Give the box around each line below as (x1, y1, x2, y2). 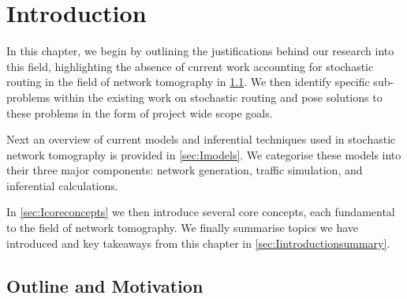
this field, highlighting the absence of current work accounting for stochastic (6, 58, 374, 74)
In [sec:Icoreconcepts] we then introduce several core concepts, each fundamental (6, 204, 395, 220)
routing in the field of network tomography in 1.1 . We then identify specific (6, 73, 370, 90)
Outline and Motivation (6, 273, 203, 297)
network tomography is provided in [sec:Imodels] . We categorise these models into (6, 146, 401, 163)
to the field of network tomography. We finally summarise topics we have (6, 219, 358, 236)
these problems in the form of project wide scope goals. (6, 104, 273, 121)
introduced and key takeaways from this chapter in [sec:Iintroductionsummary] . (6, 234, 390, 251)
